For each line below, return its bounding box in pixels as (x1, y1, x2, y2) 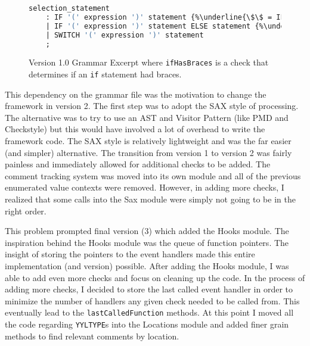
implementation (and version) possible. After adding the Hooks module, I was (5, 260, 289, 272)
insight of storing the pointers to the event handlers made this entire (5, 248, 255, 260)
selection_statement (29, 4, 110, 13)
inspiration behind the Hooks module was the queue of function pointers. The (5, 236, 289, 248)
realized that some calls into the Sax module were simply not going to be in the (5, 193, 296, 205)
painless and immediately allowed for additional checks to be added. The (5, 158, 271, 170)
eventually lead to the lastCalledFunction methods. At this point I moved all (5, 306, 294, 319)
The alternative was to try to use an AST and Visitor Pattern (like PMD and (5, 111, 289, 123)
